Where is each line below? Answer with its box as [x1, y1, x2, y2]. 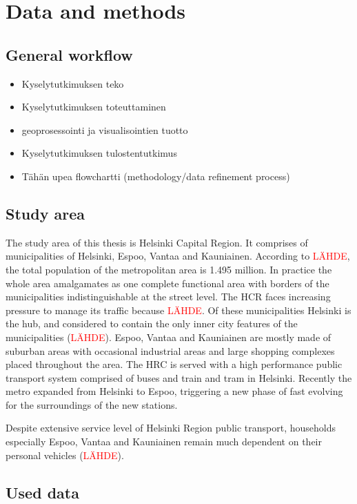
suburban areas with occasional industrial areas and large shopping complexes [6, 343, 335, 358]
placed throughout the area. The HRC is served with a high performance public [6, 357, 343, 371]
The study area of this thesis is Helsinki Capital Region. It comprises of [6, 235, 308, 249]
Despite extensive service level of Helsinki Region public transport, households [6, 420, 336, 435]
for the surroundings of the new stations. [6, 397, 178, 411]
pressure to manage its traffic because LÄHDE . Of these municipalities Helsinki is [6, 302, 351, 317]
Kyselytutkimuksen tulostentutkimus [21, 146, 177, 160]
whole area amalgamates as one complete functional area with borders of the [6, 275, 329, 290]
